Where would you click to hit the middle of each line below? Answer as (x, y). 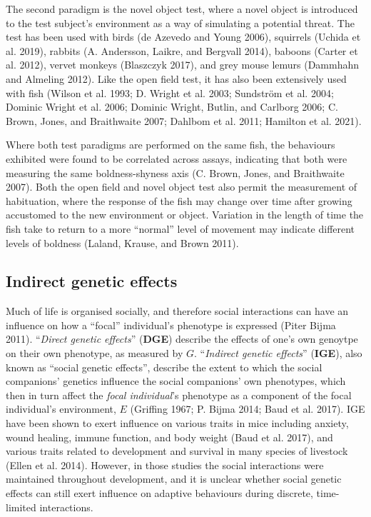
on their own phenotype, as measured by (95, 353)
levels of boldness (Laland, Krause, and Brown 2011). (122, 242)
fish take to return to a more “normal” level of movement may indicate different (181, 228)
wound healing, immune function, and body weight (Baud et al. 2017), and (169, 437)
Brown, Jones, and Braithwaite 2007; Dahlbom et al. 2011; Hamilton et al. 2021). (184, 120)
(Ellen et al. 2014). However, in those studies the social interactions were (165, 465)
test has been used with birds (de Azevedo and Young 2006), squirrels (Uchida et (183, 37)
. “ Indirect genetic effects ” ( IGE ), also (278, 353)
